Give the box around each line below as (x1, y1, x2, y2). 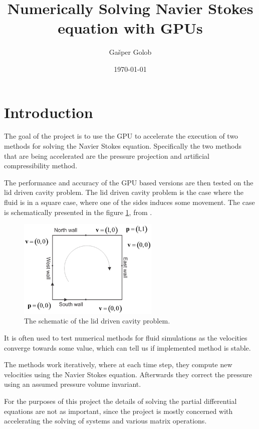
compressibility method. (4, 160, 78, 171)
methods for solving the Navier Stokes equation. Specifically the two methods (4, 141, 242, 151)
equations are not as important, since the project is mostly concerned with (4, 405, 233, 416)
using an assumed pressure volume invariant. (4, 379, 141, 389)
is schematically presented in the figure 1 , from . (4, 206, 152, 217)
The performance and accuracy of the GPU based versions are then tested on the (4, 177, 253, 187)
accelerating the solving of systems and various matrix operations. (4, 415, 207, 426)
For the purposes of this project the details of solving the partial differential (4, 396, 237, 406)
